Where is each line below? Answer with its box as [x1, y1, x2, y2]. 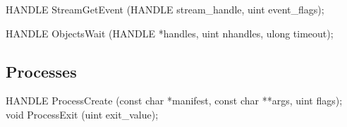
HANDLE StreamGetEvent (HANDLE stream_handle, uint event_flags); [6, 2, 324, 16]
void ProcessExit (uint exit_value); [6, 107, 159, 121]
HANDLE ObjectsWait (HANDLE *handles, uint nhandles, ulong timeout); [6, 25, 334, 40]
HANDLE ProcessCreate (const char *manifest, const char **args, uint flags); [6, 93, 343, 108]
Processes [6, 60, 77, 82]
